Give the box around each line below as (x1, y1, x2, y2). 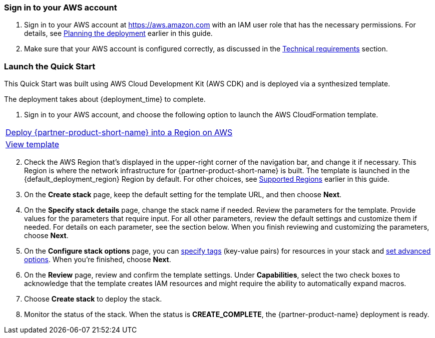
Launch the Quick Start (4, 61, 96, 71)
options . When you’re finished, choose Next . (24, 255, 171, 264)
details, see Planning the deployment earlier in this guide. (24, 29, 213, 38)
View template (6, 139, 60, 150)
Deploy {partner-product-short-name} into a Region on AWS (6, 127, 233, 138)
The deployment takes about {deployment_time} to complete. (4, 95, 206, 104)
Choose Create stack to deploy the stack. (24, 295, 162, 304)
